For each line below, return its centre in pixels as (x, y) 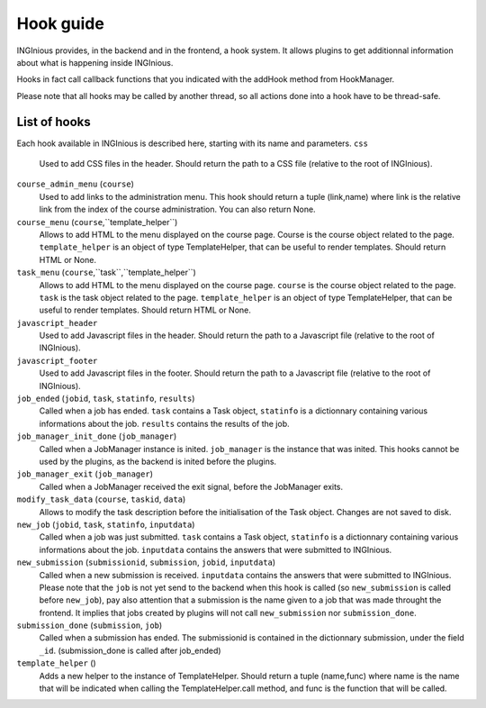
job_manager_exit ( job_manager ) (85, 474)
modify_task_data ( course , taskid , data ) (101, 499)
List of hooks (54, 122)
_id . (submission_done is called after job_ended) (130, 650)
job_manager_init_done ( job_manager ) (97, 436)
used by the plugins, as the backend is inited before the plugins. (158, 461)
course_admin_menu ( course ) (76, 184)
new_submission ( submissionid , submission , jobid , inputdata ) (146, 562)
